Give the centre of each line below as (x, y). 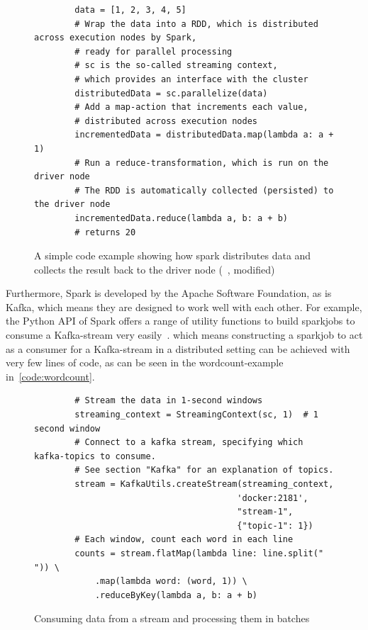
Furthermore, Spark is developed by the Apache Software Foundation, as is (169, 293)
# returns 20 (105, 232)
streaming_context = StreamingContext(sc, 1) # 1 (196, 415)
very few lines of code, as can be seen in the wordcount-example (145, 362)
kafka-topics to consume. (95, 456)
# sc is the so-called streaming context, (176, 66)
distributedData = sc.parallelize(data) (171, 93)
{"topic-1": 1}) (275, 525)
